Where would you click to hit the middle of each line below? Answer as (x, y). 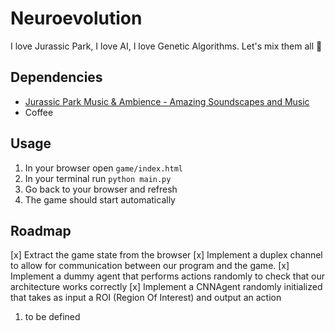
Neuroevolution (76, 18)
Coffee (39, 112)
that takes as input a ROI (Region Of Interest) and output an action (146, 298)
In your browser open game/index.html (103, 168)
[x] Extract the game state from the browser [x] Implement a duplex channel (166, 255)
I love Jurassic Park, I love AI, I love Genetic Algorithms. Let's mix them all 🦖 (166, 46)
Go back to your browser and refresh (101, 189)
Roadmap (41, 230)
